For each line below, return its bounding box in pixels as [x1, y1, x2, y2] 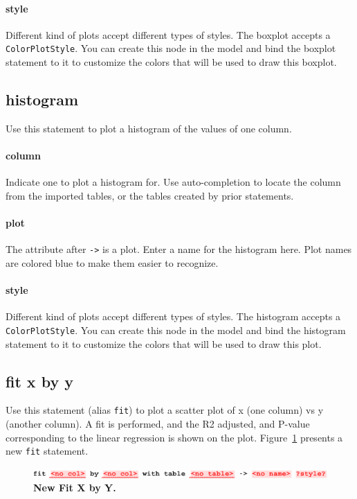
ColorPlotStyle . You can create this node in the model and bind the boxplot [6, 41, 336, 55]
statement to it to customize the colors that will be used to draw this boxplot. [6, 55, 337, 69]
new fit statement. [6, 444, 89, 458]
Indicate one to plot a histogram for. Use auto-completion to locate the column [6, 175, 341, 189]
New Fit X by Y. [33, 480, 116, 495]
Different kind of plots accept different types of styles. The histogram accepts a [6, 309, 341, 324]
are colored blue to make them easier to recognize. [6, 255, 219, 270]
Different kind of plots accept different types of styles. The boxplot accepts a [6, 27, 331, 42]
